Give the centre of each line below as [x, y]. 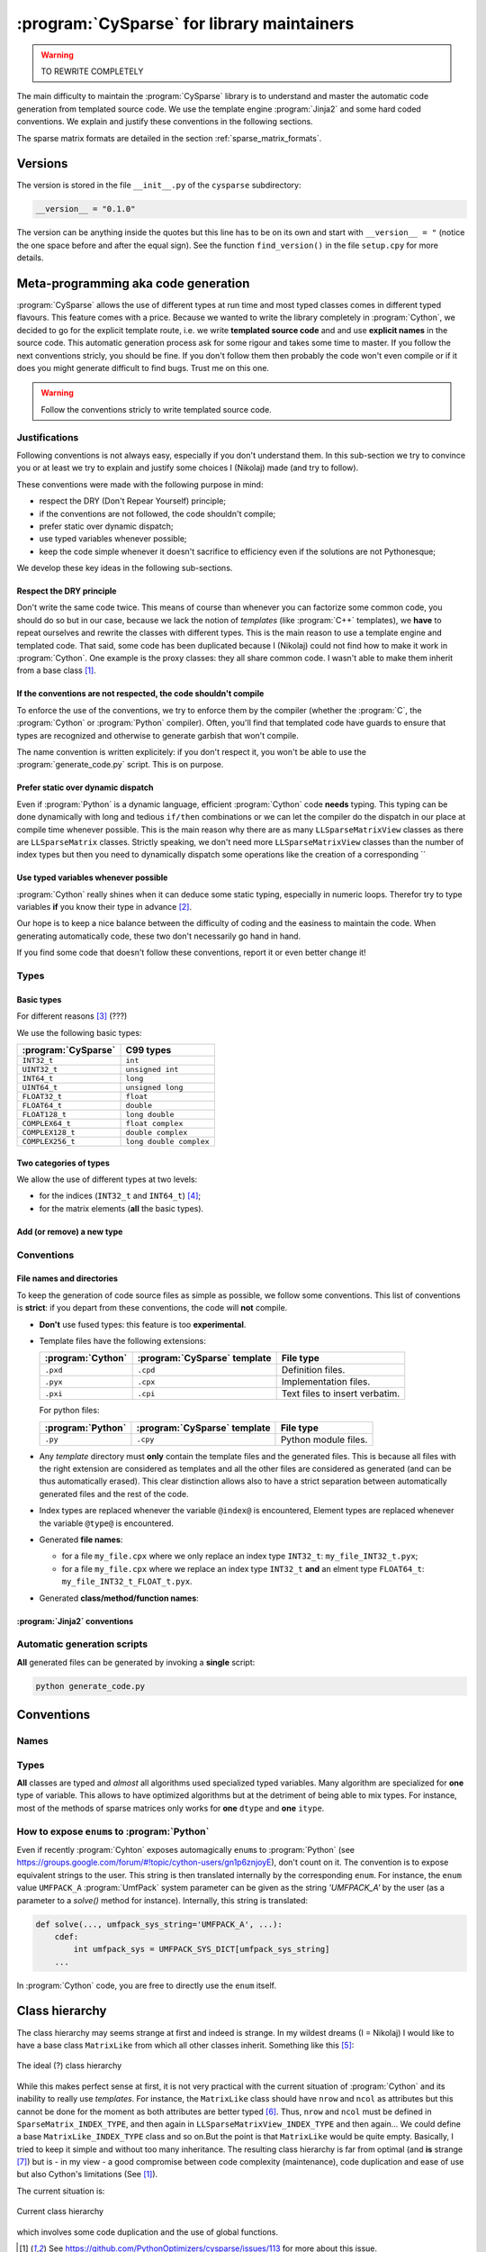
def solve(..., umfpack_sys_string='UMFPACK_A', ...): [159, 1924]
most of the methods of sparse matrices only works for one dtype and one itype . [171, 1808]
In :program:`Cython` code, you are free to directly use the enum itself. [146, 1985]
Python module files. [324, 1439]
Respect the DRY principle [67, 591]
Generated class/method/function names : [119, 1598]
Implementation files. [326, 1382]
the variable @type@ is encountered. [107, 1523]
